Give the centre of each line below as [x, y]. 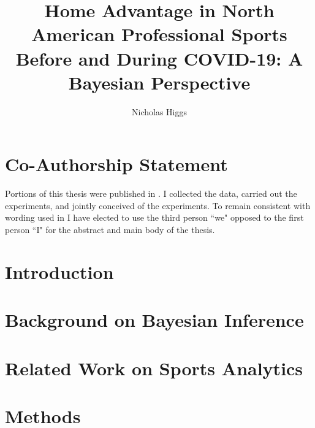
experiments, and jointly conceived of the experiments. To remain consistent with [158, 205]
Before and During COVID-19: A [159, 58]
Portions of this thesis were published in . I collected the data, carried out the [151, 193]
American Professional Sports [159, 34]
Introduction [59, 271]
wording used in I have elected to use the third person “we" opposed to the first [154, 217]
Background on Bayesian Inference [154, 320]
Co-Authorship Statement [116, 164]
